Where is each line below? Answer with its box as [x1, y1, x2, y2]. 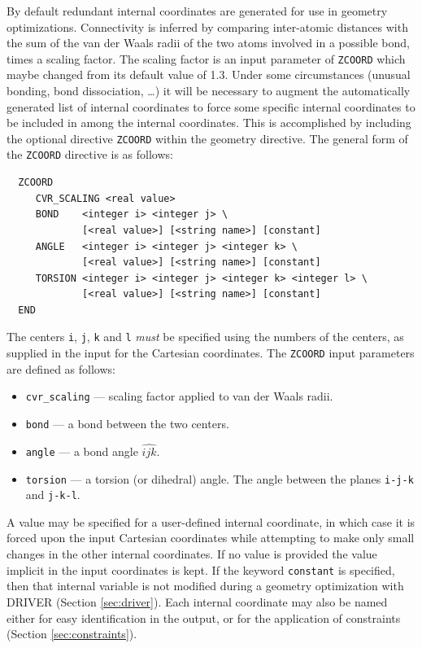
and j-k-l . [25, 486, 80, 503]
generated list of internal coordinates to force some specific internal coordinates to [7, 98, 415, 115]
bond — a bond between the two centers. [25, 415, 229, 432]
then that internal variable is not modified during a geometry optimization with [7, 577, 404, 594]
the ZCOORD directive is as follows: [7, 146, 173, 163]
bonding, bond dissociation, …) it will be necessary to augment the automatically [7, 82, 411, 99]
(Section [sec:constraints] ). [7, 625, 137, 642]
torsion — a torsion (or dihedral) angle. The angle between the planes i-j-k [25, 470, 414, 487]
